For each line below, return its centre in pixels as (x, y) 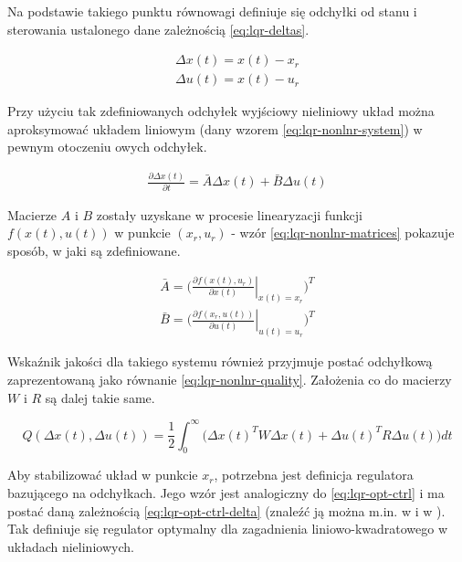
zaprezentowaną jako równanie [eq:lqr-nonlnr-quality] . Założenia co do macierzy (230, 379)
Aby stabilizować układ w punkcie (103, 475)
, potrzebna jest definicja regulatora (314, 475)
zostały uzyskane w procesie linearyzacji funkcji (229, 214)
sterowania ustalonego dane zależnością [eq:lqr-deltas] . (158, 29)
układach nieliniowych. (71, 546)
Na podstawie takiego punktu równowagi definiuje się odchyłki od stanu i (212, 11)
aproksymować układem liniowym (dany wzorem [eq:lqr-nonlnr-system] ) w (215, 128)
